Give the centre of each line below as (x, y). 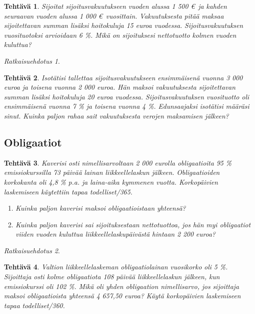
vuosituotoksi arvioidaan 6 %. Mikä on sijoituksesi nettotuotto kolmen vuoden (120, 35)
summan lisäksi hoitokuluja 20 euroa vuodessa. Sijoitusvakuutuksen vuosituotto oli (127, 96)
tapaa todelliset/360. (35, 305)
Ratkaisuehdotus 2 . (32, 250)
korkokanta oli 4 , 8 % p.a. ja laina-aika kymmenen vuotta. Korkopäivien (111, 181)
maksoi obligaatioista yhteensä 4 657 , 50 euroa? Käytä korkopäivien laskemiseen (122, 296)
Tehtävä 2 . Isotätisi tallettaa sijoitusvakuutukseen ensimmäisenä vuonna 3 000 (123, 77)
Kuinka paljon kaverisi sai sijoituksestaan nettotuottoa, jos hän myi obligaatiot (133, 224)
